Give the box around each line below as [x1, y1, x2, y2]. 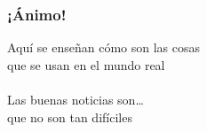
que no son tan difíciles [7, 107, 132, 126]
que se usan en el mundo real [7, 55, 165, 74]
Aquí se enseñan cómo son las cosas [7, 38, 201, 57]
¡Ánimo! [7, 3, 67, 25]
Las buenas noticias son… [7, 90, 144, 108]
